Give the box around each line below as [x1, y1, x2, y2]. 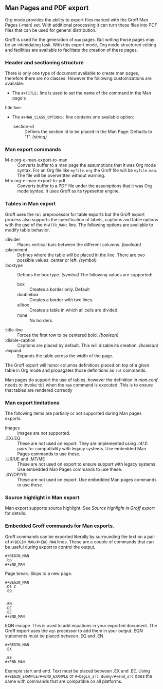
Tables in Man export [5, 200, 56, 207]
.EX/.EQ [5, 436, 20, 441]
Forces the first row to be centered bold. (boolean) [17, 332, 119, 338]
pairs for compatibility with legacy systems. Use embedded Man [17, 446, 146, 451]
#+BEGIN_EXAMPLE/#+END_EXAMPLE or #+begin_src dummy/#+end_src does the [5, 673, 152, 679]
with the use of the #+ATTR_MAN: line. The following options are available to [5, 222, 153, 228]
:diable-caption [5, 337, 36, 343]
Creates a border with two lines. [29, 297, 93, 303]
